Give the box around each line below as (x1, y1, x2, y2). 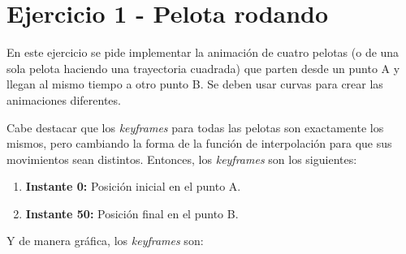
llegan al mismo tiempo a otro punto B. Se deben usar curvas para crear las (6, 75, 383, 93)
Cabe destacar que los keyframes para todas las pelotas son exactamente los (6, 118, 384, 136)
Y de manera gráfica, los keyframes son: (6, 232, 204, 249)
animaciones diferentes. (6, 91, 121, 108)
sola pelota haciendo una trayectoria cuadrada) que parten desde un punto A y (6, 59, 400, 76)
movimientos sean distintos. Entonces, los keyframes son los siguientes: (6, 150, 357, 167)
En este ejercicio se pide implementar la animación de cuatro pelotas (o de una (6, 44, 400, 61)
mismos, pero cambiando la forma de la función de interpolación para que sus (6, 135, 392, 152)
